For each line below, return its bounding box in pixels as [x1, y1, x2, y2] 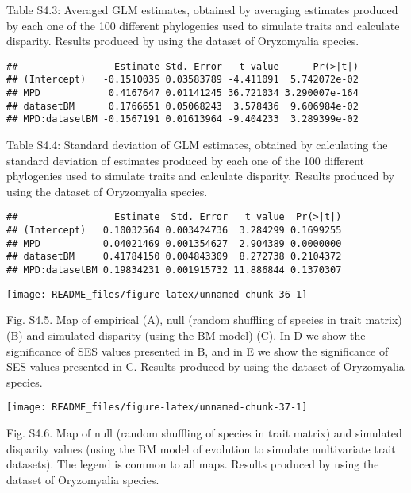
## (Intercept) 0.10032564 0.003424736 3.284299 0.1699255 [6, 225, 342, 237]
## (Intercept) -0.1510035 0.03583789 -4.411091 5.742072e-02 [6, 74, 359, 86]
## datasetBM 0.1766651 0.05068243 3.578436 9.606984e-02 [6, 100, 359, 112]
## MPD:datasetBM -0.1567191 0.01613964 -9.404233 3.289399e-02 [6, 114, 359, 125]
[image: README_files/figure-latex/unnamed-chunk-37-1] [6, 402, 308, 414]
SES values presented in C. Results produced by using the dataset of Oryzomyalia [6, 358, 405, 375]
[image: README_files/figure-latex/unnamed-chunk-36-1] [6, 288, 308, 300]
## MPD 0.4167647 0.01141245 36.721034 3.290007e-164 [6, 87, 359, 99]
